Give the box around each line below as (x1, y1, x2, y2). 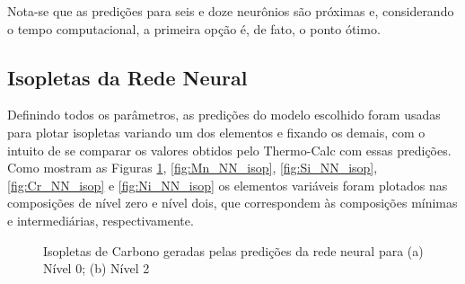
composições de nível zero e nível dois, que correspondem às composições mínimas (7, 193, 458, 212)
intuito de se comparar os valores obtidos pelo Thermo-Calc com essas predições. (7, 140, 452, 159)
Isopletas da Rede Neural (7, 63, 248, 91)
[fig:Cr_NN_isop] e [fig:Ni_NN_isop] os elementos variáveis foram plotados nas (7, 175, 448, 194)
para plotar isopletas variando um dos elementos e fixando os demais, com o (7, 122, 426, 141)
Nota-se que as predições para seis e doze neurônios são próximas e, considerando (7, 2, 454, 20)
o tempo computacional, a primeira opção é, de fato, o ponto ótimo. (7, 19, 381, 38)
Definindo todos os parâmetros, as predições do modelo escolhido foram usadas (7, 105, 441, 124)
